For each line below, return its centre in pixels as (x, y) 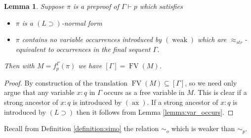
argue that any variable (39, 92)
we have (90, 66)
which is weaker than (203, 128)
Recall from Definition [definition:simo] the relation (82, 128)
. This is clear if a (220, 92)
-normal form (82, 23)
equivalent (30, 49)
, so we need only (211, 82)
